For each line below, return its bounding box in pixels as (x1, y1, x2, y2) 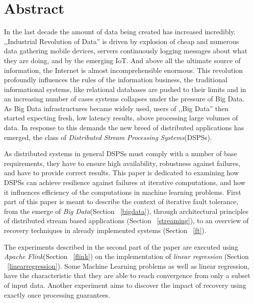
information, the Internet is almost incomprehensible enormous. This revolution (4, 65, 243, 75)
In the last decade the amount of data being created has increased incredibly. (4, 26, 236, 37)
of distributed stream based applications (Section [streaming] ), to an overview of (4, 215, 249, 226)
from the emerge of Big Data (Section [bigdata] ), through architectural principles (4, 206, 249, 216)
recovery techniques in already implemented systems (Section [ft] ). (4, 225, 206, 235)
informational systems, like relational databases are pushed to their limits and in (4, 84, 246, 94)
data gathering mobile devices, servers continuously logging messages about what (4, 46, 248, 56)
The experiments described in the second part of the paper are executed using (4, 241, 238, 252)
